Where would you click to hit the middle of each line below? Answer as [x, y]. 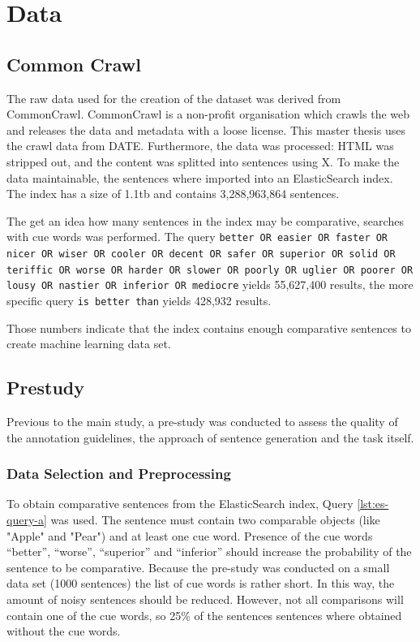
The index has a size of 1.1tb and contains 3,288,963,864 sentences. [173, 194]
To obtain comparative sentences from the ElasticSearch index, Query [180, 504]
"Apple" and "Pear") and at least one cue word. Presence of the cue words [190, 535]
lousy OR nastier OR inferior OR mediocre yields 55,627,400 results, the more [210, 284]
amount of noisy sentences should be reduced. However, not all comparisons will [205, 599]
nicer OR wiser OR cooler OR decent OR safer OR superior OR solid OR [201, 254]
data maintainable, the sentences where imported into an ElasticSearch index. [200, 177]
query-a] [27, 519]
